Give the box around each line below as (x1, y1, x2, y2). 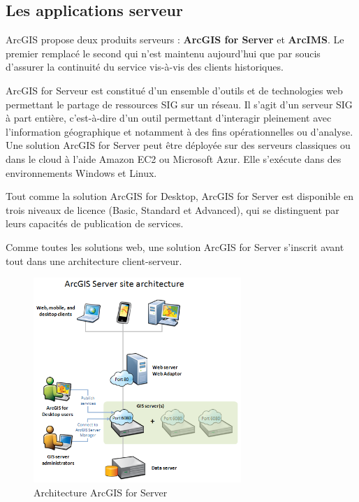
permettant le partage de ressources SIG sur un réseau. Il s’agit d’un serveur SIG (6, 96, 353, 111)
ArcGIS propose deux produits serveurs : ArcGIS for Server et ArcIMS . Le (6, 32, 344, 47)
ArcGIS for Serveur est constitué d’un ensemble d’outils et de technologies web (6, 83, 343, 97)
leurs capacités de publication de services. (6, 216, 184, 231)
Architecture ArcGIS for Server (34, 485, 168, 500)
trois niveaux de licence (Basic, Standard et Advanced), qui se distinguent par (6, 202, 339, 217)
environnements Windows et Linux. (6, 165, 157, 180)
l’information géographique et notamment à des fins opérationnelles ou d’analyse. (6, 124, 353, 138)
